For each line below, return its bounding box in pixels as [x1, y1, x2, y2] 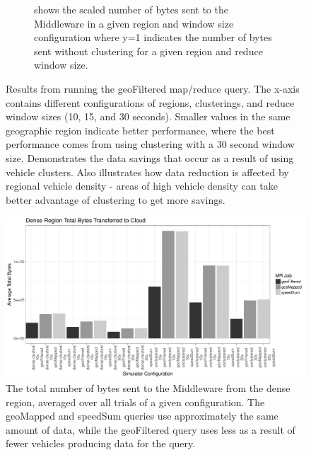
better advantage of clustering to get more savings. [6, 192, 225, 207]
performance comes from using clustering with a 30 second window [6, 137, 295, 151]
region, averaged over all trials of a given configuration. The [6, 394, 265, 409]
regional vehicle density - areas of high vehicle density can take [6, 178, 278, 193]
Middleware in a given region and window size [34, 16, 234, 30]
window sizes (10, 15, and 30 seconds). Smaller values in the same [6, 109, 291, 124]
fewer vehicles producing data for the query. [6, 436, 196, 451]
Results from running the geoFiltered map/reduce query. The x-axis [6, 81, 300, 96]
